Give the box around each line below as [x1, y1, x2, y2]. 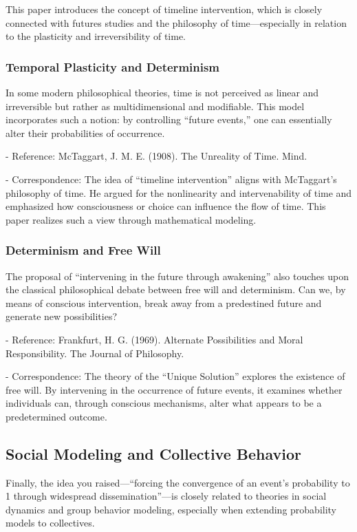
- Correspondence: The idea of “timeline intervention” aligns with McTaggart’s [6, 171, 337, 186]
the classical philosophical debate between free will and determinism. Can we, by [6, 282, 346, 297]
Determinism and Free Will [6, 242, 161, 259]
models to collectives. [6, 515, 95, 530]
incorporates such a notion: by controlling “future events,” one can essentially [6, 112, 332, 127]
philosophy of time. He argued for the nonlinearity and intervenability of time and [6, 185, 352, 200]
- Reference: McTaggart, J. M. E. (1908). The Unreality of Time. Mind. [6, 149, 307, 163]
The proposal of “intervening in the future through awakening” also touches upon [6, 268, 349, 283]
